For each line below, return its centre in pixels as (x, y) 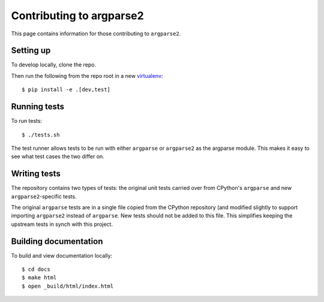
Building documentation (57, 241)
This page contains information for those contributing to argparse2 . (96, 34)
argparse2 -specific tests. (44, 196)
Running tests (38, 107)
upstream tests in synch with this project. (62, 224)
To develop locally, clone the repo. (53, 65)
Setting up (31, 51)
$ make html (39, 278)
